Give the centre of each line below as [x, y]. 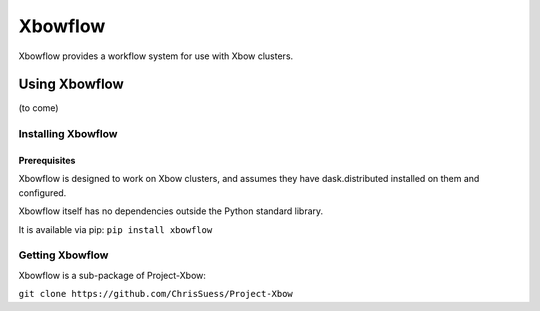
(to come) [38, 108]
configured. [42, 192]
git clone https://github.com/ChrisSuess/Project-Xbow [156, 294]
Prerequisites [47, 161]
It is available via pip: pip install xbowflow [115, 229]
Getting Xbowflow [63, 255]
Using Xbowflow [71, 84]
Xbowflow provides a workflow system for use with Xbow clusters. [156, 56]
